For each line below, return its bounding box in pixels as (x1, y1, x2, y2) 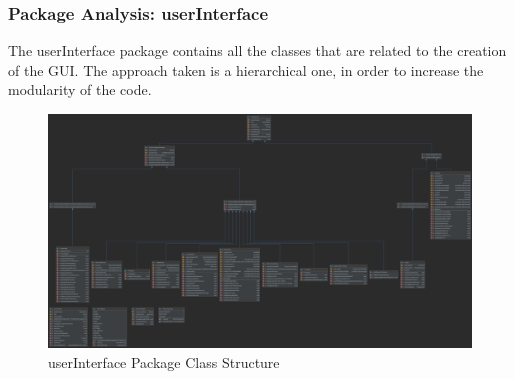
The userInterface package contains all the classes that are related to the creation (8, 40, 507, 61)
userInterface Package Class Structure (48, 351, 280, 372)
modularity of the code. (8, 79, 152, 100)
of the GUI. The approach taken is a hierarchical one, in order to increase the (8, 59, 484, 80)
